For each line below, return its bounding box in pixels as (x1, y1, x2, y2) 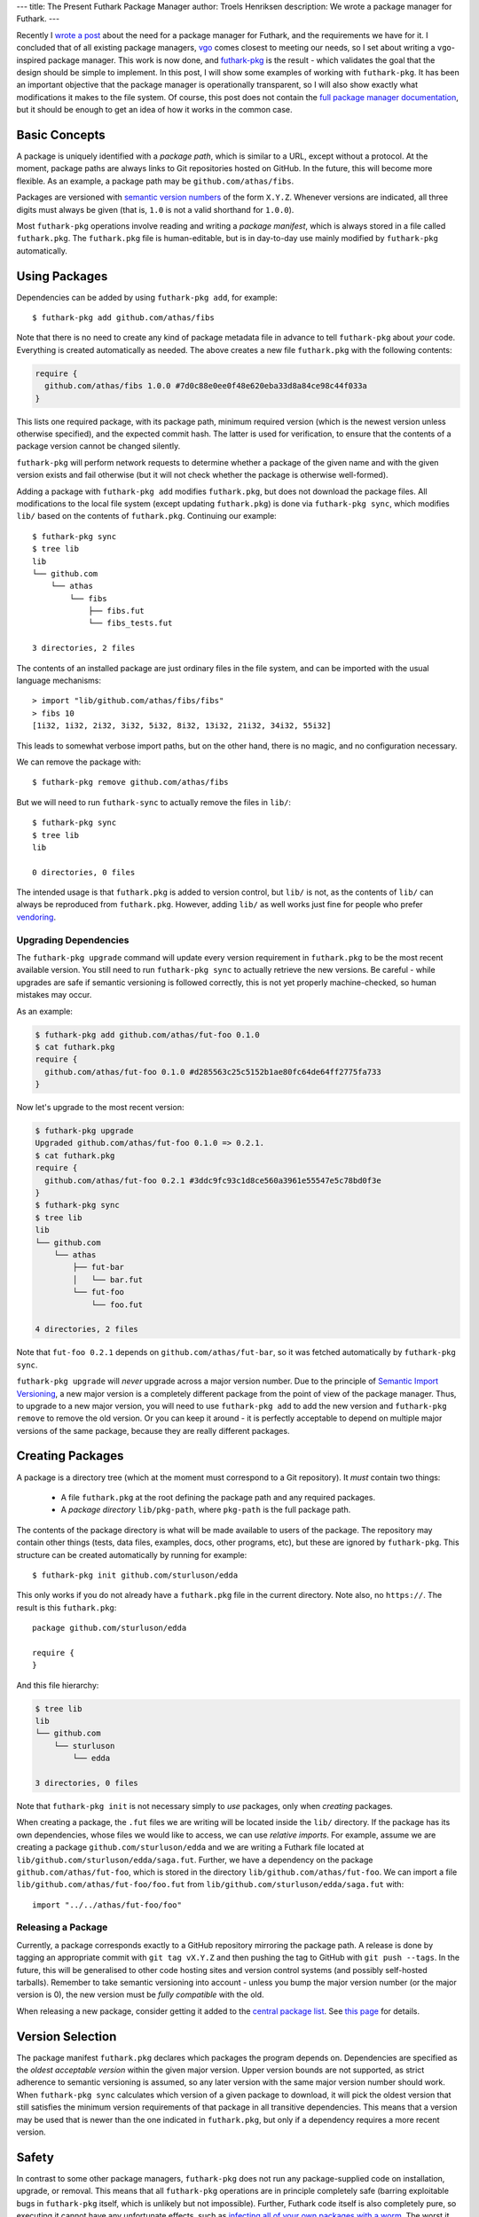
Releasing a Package (16, 1921, 108, 1933)
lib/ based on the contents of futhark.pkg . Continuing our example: (16, 511, 277, 521)
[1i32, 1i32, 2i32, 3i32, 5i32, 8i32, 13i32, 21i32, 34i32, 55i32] (32, 721, 332, 731)
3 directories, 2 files (32, 643, 136, 654)
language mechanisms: (16, 675, 102, 686)
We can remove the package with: (16, 756, 142, 767)
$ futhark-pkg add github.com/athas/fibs (32, 313, 215, 323)
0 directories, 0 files (32, 867, 136, 877)
